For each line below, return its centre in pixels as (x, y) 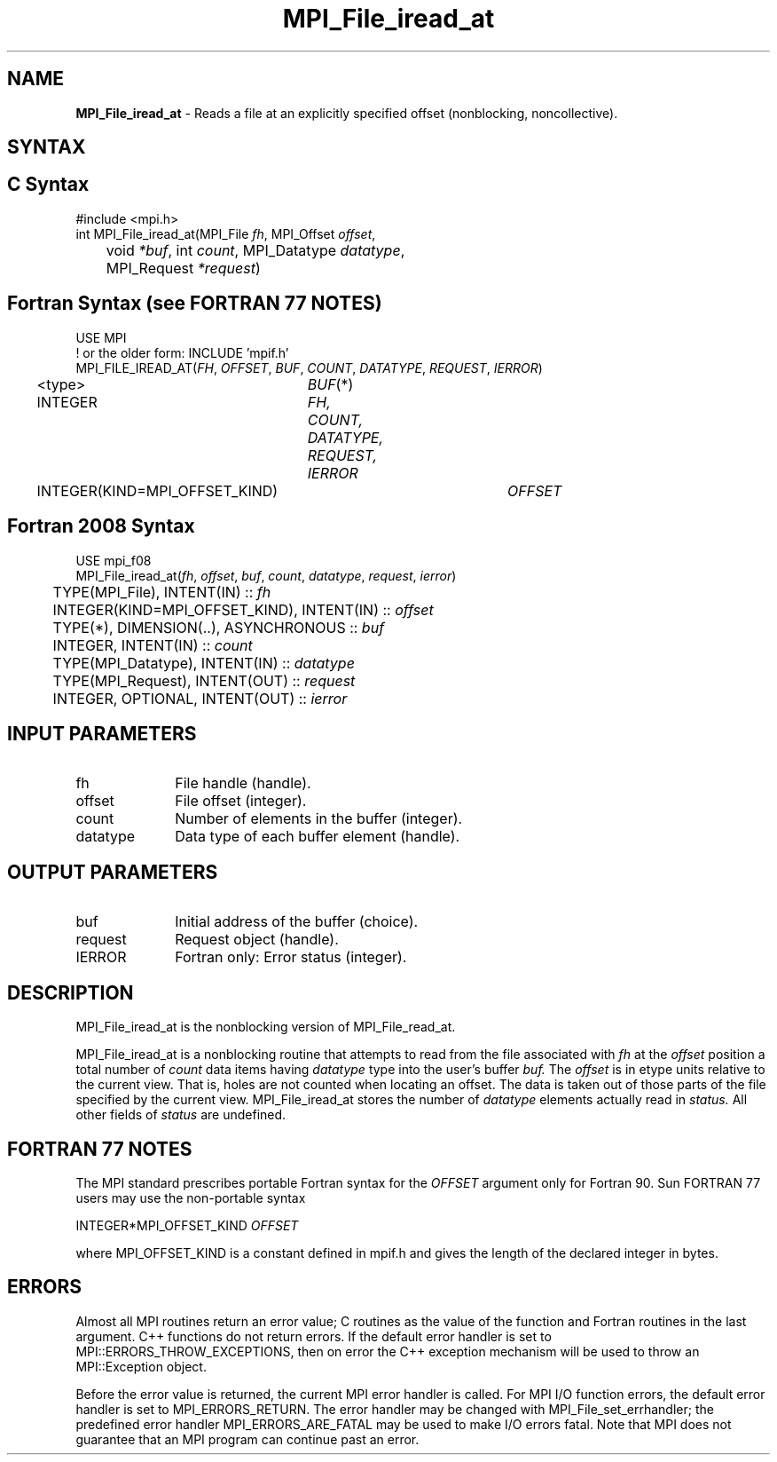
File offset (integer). (241, 801)
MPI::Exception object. (141, 1366)
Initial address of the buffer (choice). (297, 922)
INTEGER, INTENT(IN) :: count (153, 645)
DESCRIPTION (71, 992)
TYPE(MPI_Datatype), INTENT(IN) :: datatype (204, 663)
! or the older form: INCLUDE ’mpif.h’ (182, 352)
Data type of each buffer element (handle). (318, 837)
